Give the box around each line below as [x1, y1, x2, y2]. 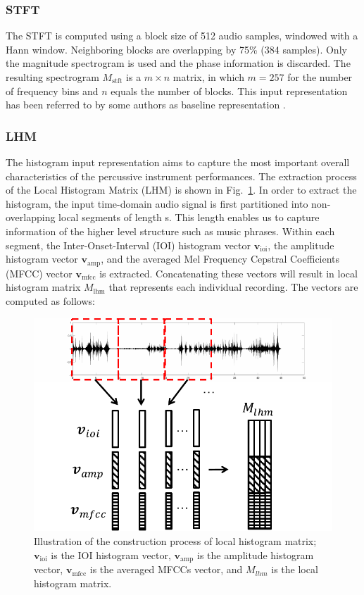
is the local [271, 562, 318, 577]
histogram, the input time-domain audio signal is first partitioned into [6, 196, 308, 211]
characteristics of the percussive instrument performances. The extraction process [6, 168, 357, 183]
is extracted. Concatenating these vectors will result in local [99, 265, 358, 280]
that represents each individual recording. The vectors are [108, 280, 358, 294]
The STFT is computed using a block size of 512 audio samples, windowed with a [6, 28, 358, 43]
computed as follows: [6, 293, 95, 308]
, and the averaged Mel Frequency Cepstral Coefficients [101, 251, 340, 266]
